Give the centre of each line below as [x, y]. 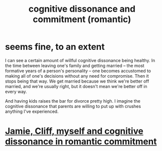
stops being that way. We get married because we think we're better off [77, 81]
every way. [16, 91]
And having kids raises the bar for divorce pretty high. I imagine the [73, 101]
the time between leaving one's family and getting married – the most [75, 65]
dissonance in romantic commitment [81, 141]
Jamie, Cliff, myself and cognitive [74, 131]
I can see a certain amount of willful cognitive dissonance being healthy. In [80, 60]
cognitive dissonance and [82, 9]
